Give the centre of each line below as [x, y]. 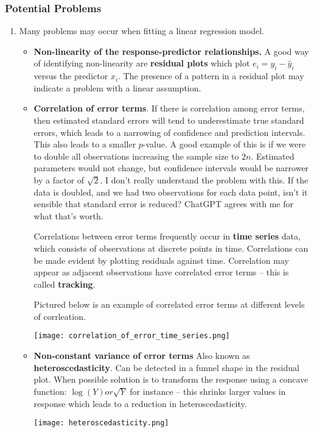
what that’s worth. [68, 215]
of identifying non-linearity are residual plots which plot [142, 63]
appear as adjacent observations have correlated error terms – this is [161, 272]
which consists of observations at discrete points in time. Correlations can [171, 248]
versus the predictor [71, 76]
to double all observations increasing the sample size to [136, 156]
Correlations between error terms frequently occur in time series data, [167, 236]
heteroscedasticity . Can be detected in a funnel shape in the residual [166, 367]
